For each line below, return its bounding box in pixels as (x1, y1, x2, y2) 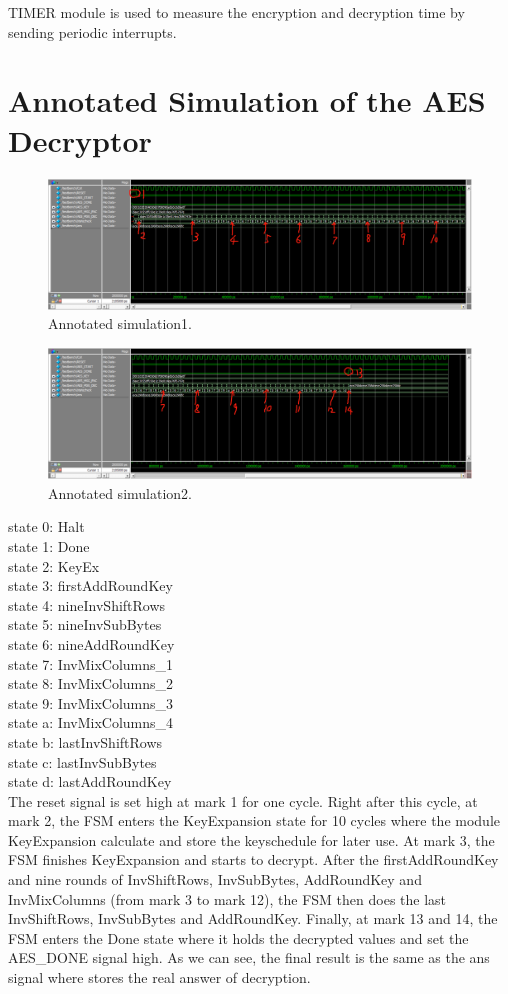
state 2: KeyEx (8, 555, 100, 576)
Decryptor (8, 119, 152, 160)
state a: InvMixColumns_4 (8, 712, 174, 733)
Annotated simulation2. (48, 482, 192, 503)
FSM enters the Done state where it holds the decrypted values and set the (8, 927, 469, 948)
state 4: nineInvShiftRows (8, 594, 166, 615)
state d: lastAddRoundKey (8, 771, 172, 792)
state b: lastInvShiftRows (8, 731, 163, 752)
